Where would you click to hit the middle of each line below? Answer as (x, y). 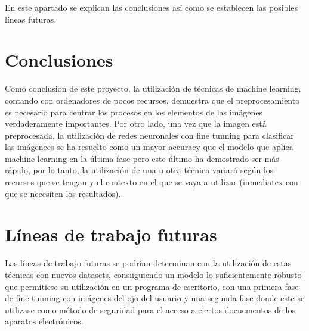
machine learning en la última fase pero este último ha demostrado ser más (142, 158)
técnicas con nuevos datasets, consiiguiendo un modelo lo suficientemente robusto (153, 274)
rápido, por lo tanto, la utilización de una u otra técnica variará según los (139, 170)
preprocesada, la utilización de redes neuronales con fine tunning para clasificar (149, 135)
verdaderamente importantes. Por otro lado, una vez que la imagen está (136, 124)
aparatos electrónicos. (44, 321)
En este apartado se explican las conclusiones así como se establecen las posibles (151, 7)
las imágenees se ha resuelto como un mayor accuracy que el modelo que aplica (149, 147)
